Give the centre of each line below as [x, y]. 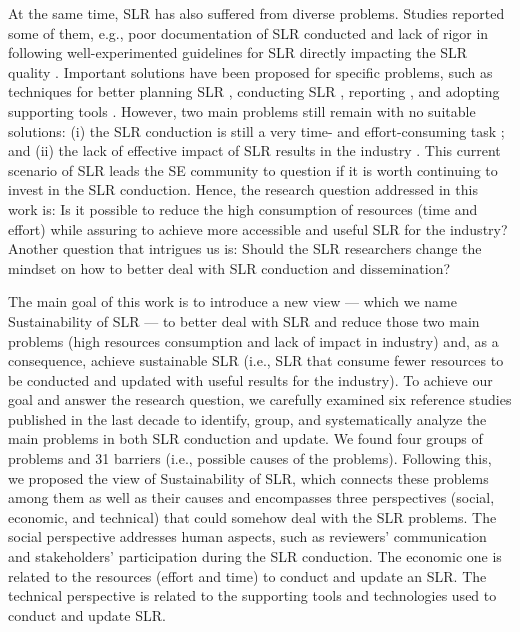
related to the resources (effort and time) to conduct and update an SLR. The [247, 575]
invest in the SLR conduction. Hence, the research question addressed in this [243, 189]
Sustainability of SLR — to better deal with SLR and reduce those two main [244, 320]
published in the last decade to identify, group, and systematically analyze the [247, 418]
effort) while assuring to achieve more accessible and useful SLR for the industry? [258, 228]
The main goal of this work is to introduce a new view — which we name [232, 301]
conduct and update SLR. [87, 614]
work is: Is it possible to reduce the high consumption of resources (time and [243, 208]
